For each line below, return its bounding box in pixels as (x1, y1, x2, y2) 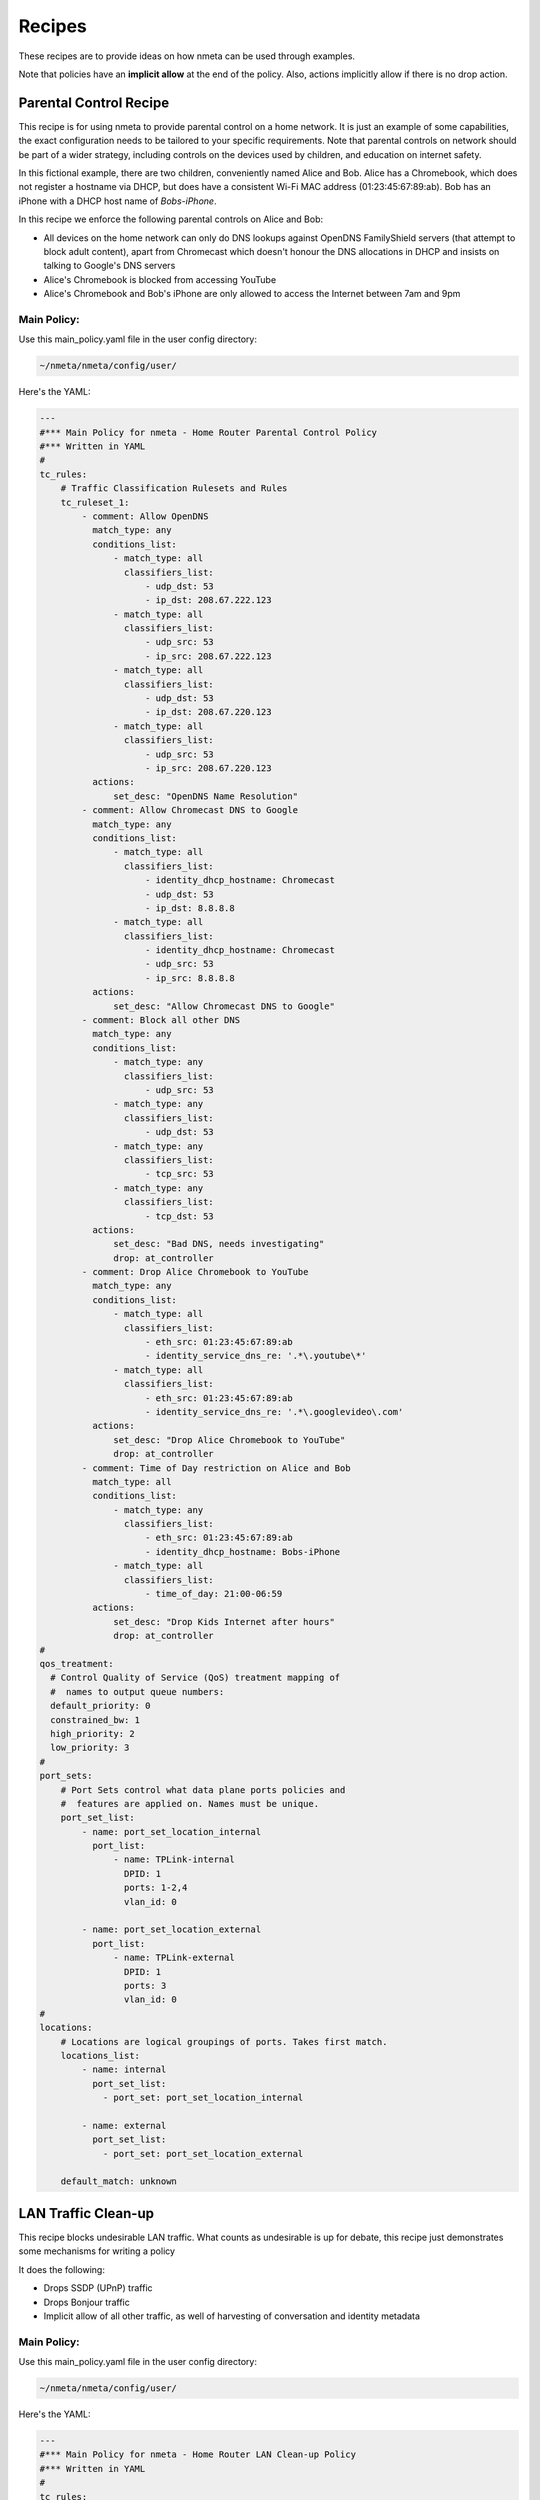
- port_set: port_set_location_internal (102, 2092, 304, 2104)
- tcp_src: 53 (145, 1168, 214, 1180)
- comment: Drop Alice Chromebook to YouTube (81, 1266, 309, 1278)
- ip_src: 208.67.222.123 (145, 650, 272, 662)
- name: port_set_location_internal (81, 1826, 262, 1837)
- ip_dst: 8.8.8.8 (145, 902, 235, 914)
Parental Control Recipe (18, 94, 170, 111)
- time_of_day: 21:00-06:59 (145, 1588, 283, 1600)
